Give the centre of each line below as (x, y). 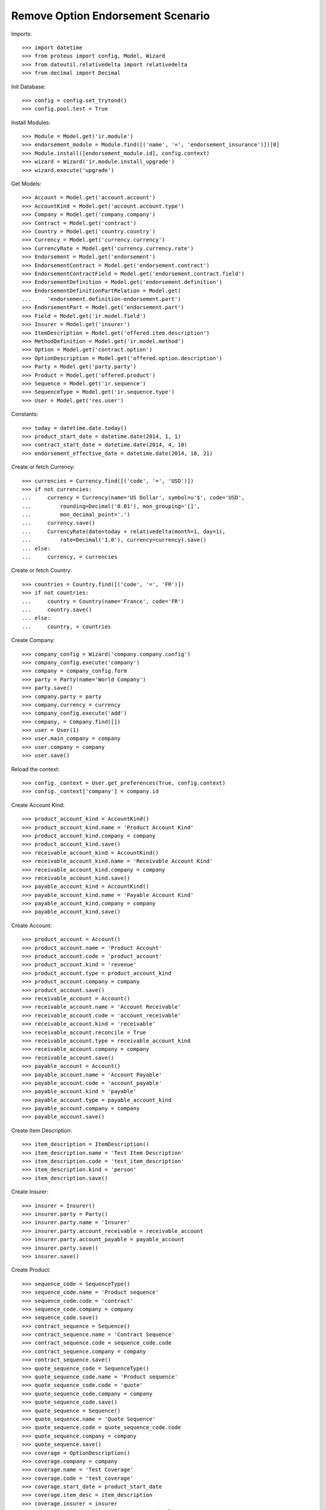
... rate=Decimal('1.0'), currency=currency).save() (114, 540)
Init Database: (28, 86)
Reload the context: (35, 769)
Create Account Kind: (38, 805)
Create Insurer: (30, 1192)
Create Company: (33, 640)
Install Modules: (31, 122)
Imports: (22, 34)
